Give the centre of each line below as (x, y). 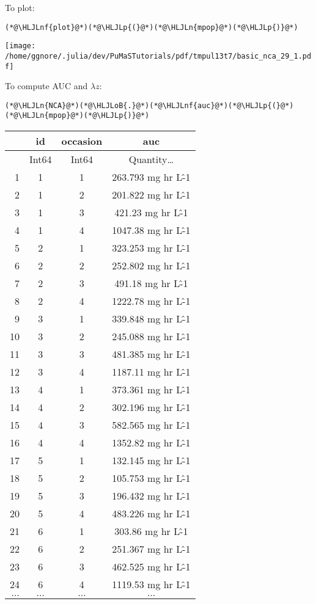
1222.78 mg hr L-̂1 (151, 301)
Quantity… (151, 159)
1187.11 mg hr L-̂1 (151, 372)
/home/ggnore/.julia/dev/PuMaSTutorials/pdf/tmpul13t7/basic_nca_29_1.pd (158, 56)
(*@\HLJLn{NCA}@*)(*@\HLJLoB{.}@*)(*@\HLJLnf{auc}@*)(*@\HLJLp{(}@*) (149, 105)
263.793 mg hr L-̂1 (151, 177)
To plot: (20, 7)
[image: (20, 46)
